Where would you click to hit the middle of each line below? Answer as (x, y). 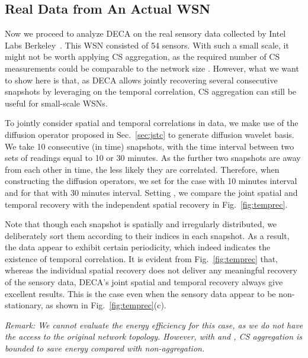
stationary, (24, 305)
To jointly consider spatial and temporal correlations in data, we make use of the (152, 123)
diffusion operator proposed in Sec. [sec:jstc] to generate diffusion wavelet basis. (150, 134)
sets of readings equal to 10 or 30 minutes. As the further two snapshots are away (153, 158)
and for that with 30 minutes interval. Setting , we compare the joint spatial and (151, 192)
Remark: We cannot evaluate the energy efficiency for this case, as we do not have (154, 325)
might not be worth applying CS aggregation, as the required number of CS (142, 57)
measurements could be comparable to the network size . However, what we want (152, 68)
